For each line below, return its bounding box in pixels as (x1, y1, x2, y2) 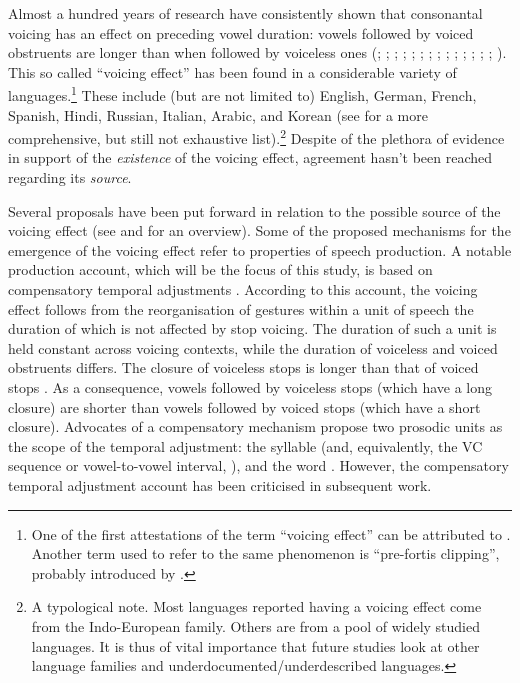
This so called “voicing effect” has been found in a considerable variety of (8, 61, 457, 82)
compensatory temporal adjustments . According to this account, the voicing (8, 279, 478, 300)
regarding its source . (8, 167, 132, 188)
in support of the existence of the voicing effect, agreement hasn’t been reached (8, 147, 493, 168)
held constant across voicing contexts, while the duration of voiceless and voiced (8, 337, 498, 358)
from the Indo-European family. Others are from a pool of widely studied (31, 615, 481, 636)
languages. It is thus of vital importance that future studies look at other (31, 635, 480, 656)
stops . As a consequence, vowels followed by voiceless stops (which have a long (8, 377, 492, 397)
